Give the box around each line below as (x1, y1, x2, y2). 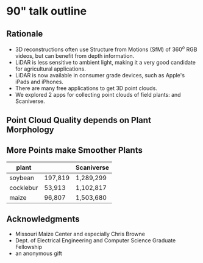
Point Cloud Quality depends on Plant (6, 115, 151, 125)
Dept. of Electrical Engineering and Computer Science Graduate (15, 236, 176, 244)
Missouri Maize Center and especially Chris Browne (15, 230, 145, 237)
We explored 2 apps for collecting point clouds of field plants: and (15, 91, 181, 98)
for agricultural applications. (15, 65, 87, 72)
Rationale (6, 29, 43, 39)
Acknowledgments (6, 214, 80, 225)
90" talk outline (6, 4, 87, 18)
